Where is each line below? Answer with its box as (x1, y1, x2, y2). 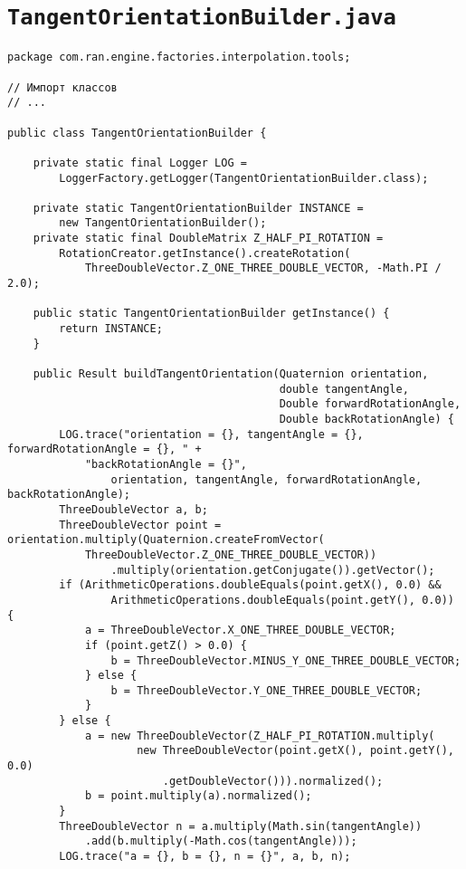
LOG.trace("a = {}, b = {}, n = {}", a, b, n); (59, 850, 351, 864)
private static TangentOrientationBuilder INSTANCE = (33, 201, 364, 215)
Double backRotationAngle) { (279, 413, 454, 425)
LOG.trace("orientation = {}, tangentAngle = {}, (59, 427, 364, 441)
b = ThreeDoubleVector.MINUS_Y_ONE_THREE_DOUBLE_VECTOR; (110, 654, 461, 667)
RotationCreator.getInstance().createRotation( (59, 246, 351, 260)
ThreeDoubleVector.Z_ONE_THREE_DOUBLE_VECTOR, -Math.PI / (84, 262, 442, 275)
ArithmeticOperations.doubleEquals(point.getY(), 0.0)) (110, 593, 454, 606)
